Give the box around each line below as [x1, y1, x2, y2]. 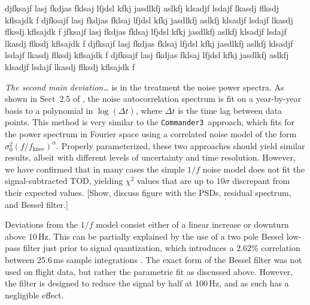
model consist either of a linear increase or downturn [96, 218, 289, 231]
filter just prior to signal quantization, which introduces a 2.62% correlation [23, 241, 300, 254]
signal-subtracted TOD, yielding [5, 174, 123, 187]
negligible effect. [5, 288, 64, 301]
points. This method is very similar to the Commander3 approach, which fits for [5, 116, 294, 128]
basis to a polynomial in [5, 104, 93, 116]
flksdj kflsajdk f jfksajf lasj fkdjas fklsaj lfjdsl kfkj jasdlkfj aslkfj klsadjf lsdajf [5, 25, 287, 38]
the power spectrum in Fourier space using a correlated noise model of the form [5, 128, 297, 140]
